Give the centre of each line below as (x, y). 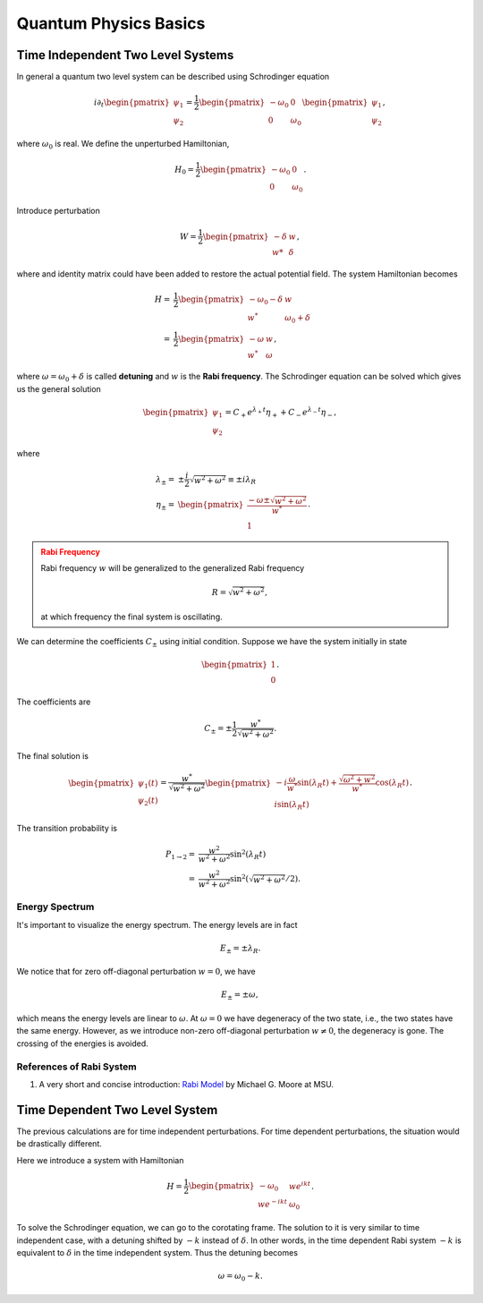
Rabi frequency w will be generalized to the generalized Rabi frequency (173, 568)
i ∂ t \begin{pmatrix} (132, 103)
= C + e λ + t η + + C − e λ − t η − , (281, 413)
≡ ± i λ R (242, 481)
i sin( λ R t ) (292, 805)
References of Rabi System (77, 1067)
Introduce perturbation (58, 211)
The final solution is (53, 755)
